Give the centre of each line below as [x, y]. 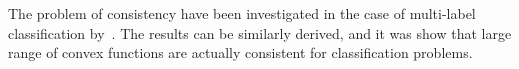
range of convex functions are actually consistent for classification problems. [240, 52]
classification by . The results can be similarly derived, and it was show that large [260, 32]
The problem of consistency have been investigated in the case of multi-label [242, 13]
